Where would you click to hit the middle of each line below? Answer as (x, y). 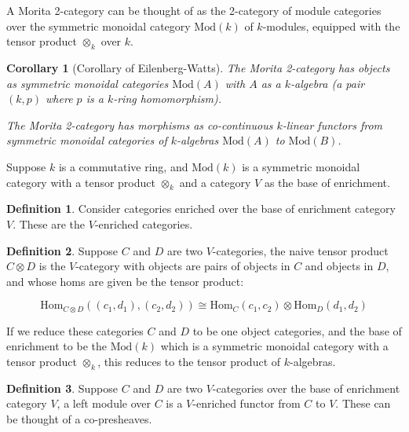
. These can (363, 403)
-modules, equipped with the (331, 26)
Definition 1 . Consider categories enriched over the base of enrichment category (201, 209)
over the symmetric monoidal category (99, 26)
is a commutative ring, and (123, 166)
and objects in (339, 266)
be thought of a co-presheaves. (79, 418)
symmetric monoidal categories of (87, 140)
